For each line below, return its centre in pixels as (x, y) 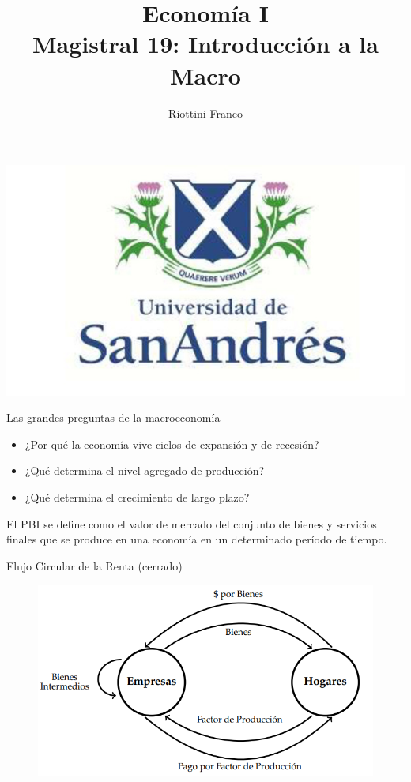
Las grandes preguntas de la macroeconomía (113, 417)
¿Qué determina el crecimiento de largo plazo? (137, 496)
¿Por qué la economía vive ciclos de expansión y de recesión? (172, 444)
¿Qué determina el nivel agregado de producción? (145, 470)
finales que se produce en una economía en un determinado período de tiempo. (197, 539)
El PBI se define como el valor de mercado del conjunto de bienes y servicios (192, 523)
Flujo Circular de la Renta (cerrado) (94, 565)
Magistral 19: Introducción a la (205, 44)
